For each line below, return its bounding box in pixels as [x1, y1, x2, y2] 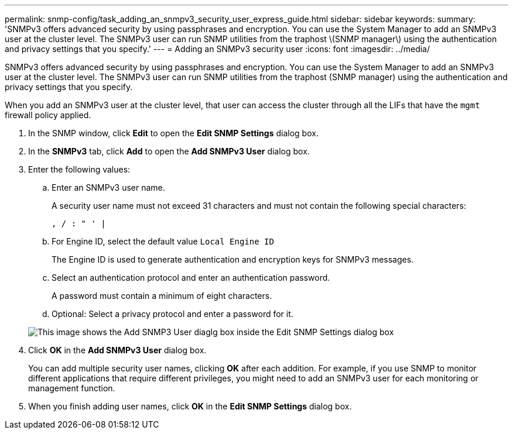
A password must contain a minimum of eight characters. [52, 291, 272, 301]
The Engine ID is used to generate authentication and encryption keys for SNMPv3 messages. [52, 254, 414, 264]
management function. [28, 383, 115, 393]
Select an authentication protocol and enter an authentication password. [52, 273, 330, 283]
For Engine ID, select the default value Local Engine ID [52, 236, 274, 246]
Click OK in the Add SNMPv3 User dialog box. [28, 345, 207, 355]
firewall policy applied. [5, 110, 91, 120]
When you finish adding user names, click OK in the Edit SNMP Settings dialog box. [28, 401, 352, 411]
